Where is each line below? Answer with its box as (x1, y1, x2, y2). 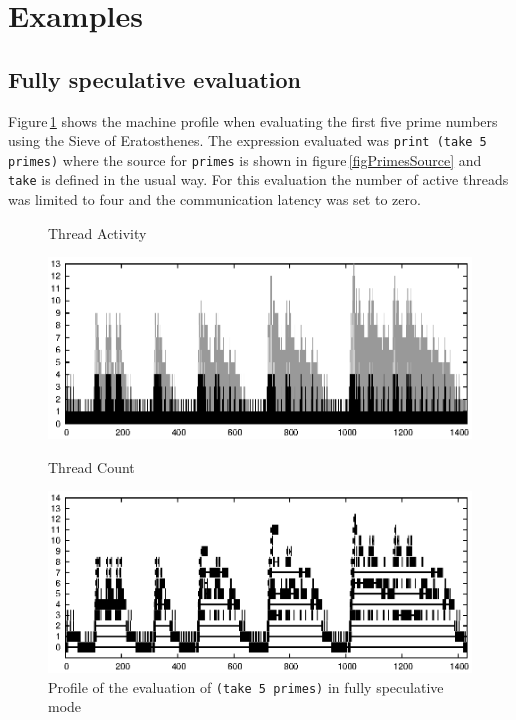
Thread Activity (48, 222, 147, 243)
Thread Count (48, 456, 135, 477)
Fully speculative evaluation (8, 63, 301, 94)
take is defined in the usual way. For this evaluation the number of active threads (8, 169, 509, 190)
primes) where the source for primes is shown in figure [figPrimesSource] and (8, 149, 482, 170)
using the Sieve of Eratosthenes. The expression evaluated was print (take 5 (8, 130, 487, 151)
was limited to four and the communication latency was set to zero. (8, 189, 421, 210)
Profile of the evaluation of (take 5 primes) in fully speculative (48, 676, 444, 697)
